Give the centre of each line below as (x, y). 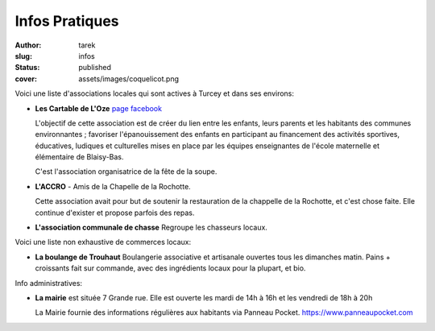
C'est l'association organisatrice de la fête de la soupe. (126, 172)
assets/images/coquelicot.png (129, 79)
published (95, 68)
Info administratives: (49, 283)
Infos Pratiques (67, 21)
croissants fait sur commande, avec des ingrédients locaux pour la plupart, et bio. (170, 268)
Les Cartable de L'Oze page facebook (99, 108)
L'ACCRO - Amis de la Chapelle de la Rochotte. (113, 186)
